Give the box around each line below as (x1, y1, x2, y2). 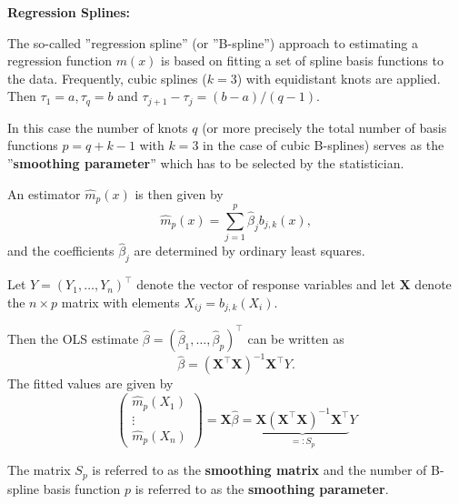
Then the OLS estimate (7, 328, 139, 348)
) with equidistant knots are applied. (236, 68, 441, 87)
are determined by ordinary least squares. (134, 241, 365, 260)
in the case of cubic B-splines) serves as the (203, 136, 444, 155)
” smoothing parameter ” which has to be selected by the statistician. (7, 154, 404, 173)
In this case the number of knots (7, 117, 188, 136)
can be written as (247, 328, 344, 348)
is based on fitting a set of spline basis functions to (161, 51, 444, 70)
